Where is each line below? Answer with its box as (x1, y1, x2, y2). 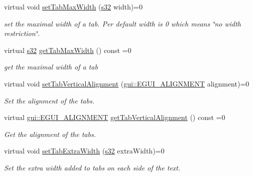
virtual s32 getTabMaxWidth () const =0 (4, 44, 132, 55)
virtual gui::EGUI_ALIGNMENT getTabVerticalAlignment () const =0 (4, 112, 225, 122)
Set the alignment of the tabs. (4, 95, 94, 105)
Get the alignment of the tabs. (4, 128, 96, 139)
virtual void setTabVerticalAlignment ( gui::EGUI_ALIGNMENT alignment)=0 (4, 78, 249, 88)
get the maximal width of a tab (4, 61, 98, 72)
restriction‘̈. (4, 28, 40, 38)
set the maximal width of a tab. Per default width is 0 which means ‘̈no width (4, 18, 241, 28)
